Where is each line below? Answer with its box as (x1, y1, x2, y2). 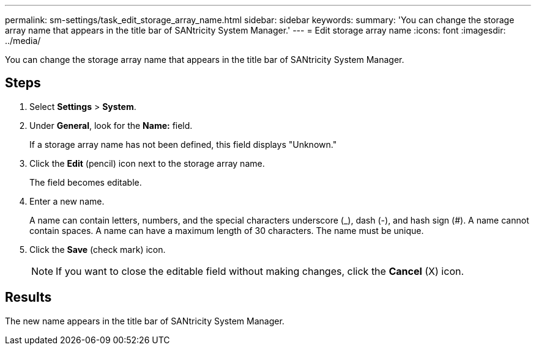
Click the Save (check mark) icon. (29, 244, 166, 255)
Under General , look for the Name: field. (29, 120, 193, 131)
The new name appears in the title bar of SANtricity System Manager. (5, 315, 285, 326)
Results (5, 290, 52, 305)
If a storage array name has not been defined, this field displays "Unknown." (29, 139, 337, 150)
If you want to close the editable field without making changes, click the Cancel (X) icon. (56, 264, 464, 277)
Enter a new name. (29, 195, 105, 206)
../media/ (5, 35, 41, 46)
